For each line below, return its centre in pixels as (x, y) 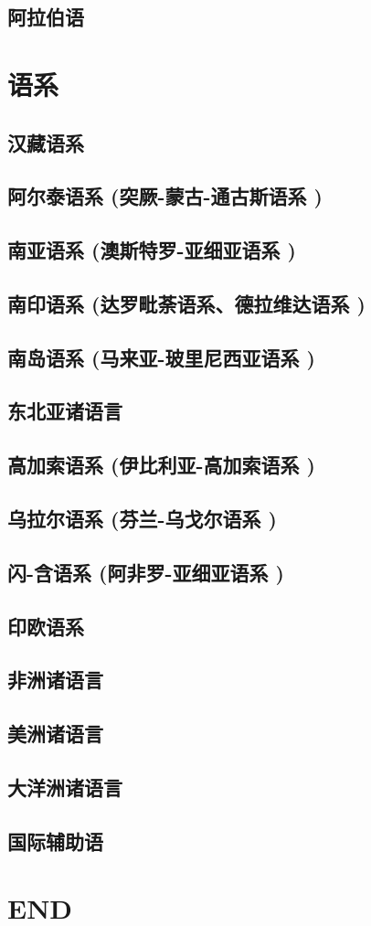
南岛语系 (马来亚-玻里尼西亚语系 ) (161, 357)
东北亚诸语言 (65, 411)
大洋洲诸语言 (65, 787)
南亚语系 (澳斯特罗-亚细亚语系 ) (152, 250)
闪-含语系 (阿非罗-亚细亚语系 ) (146, 572)
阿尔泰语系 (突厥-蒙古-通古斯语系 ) (165, 196)
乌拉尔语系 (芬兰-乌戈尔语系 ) (142, 519)
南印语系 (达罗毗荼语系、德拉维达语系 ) (186, 303)
